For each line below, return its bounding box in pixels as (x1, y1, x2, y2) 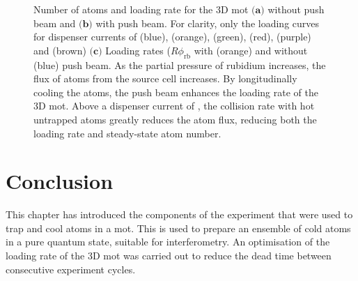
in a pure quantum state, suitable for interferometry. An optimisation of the (6, 234, 330, 249)
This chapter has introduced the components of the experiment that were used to (6, 207, 353, 222)
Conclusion (6, 167, 114, 195)
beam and (33, 15, 76, 30)
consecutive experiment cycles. (6, 261, 136, 276)
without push (267, 2, 325, 16)
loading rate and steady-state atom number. (33, 126, 221, 140)
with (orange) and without (194, 43, 308, 57)
